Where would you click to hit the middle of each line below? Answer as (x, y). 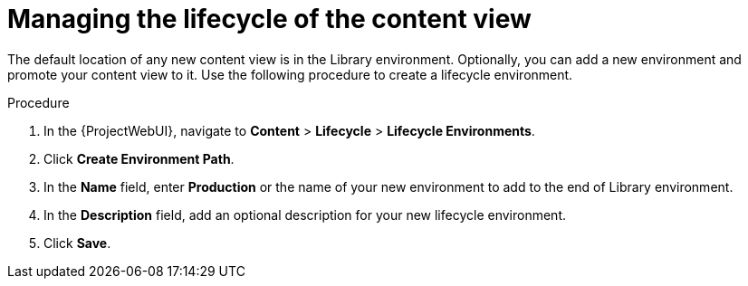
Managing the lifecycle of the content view (269, 19)
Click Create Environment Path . (139, 158)
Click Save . (77, 243)
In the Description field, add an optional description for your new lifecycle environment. (305, 214)
